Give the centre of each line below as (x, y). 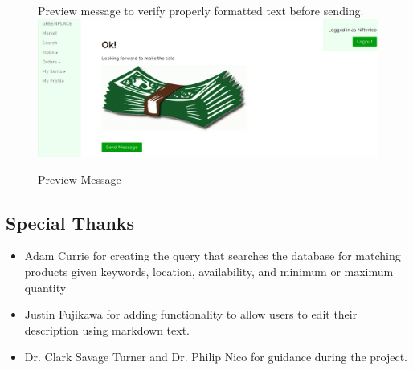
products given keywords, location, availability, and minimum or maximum (209, 271)
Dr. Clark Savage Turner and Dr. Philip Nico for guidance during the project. (216, 357)
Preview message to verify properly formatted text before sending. (201, 10)
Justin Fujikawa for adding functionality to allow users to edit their (191, 314)
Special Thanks (70, 222)
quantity (45, 287)
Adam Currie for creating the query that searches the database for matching (213, 256)
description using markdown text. (107, 329)
